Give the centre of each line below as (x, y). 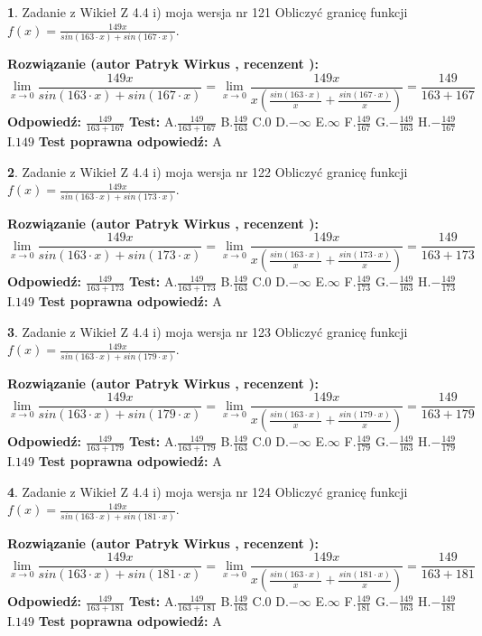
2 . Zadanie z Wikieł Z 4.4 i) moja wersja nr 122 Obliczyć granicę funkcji (208, 171)
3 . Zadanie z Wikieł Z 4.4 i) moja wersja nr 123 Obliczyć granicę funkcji (208, 331)
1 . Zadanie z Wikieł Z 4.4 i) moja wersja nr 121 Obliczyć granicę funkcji (208, 12)
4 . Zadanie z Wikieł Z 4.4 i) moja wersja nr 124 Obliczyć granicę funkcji (208, 491)
